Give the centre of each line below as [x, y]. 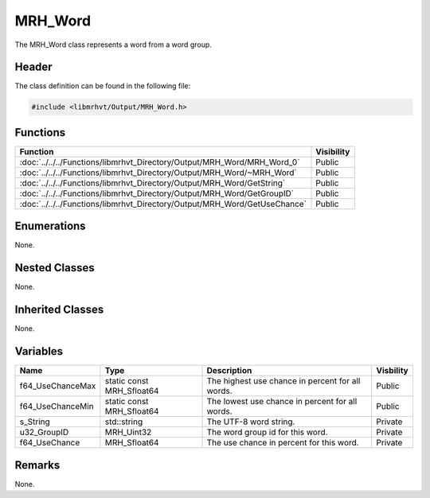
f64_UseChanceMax [58, 386]
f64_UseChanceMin [57, 407]
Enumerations [51, 226]
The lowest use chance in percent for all [282, 402]
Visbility [393, 371]
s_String [35, 422]
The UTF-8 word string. [251, 422]
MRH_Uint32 [128, 432]
